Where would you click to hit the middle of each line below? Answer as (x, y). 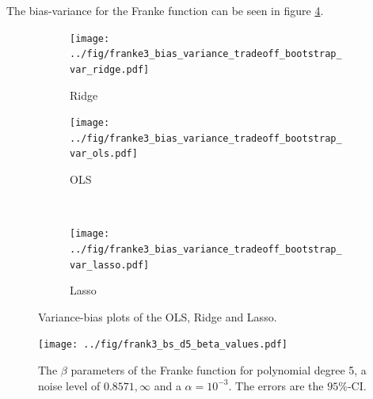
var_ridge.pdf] (110, 69)
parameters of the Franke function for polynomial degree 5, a (219, 370)
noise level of (69, 385)
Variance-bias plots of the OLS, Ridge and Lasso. (158, 316)
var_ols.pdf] (104, 154)
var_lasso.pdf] (110, 265)
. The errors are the (276, 385)
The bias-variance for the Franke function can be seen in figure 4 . (165, 10)
